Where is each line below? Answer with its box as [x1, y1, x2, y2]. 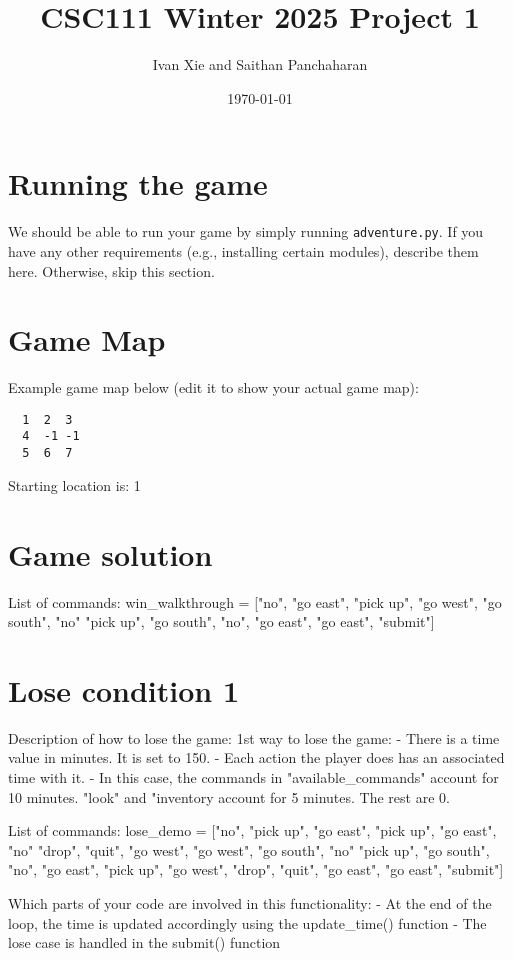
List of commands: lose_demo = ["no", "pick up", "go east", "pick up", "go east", [8, 820, 497, 841]
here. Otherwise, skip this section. [8, 260, 215, 281]
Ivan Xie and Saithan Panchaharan [152, 54, 368, 75]
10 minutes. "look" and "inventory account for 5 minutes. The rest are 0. [8, 786, 450, 807]
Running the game [8, 163, 268, 204]
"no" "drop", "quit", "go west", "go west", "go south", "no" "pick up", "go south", [8, 839, 490, 860]
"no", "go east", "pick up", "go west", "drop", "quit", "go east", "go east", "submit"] [8, 859, 504, 880]
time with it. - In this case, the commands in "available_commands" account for [8, 767, 499, 787]
